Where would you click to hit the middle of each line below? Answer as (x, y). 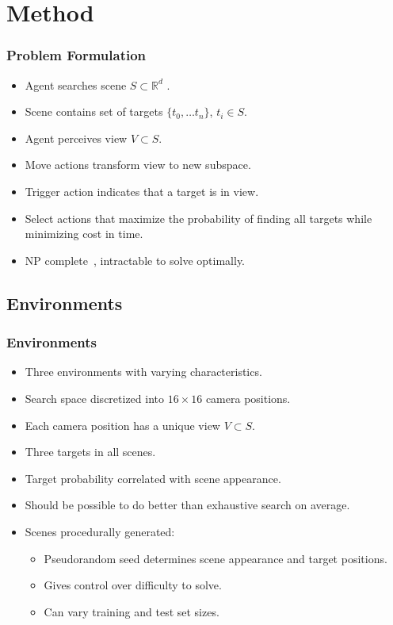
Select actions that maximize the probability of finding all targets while (198, 218)
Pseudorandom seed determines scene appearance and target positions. (216, 558)
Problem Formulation (76, 55)
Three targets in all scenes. (90, 452)
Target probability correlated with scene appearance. (153, 478)
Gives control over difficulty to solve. (133, 585)
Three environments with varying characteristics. (143, 372)
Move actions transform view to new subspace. (138, 165)
